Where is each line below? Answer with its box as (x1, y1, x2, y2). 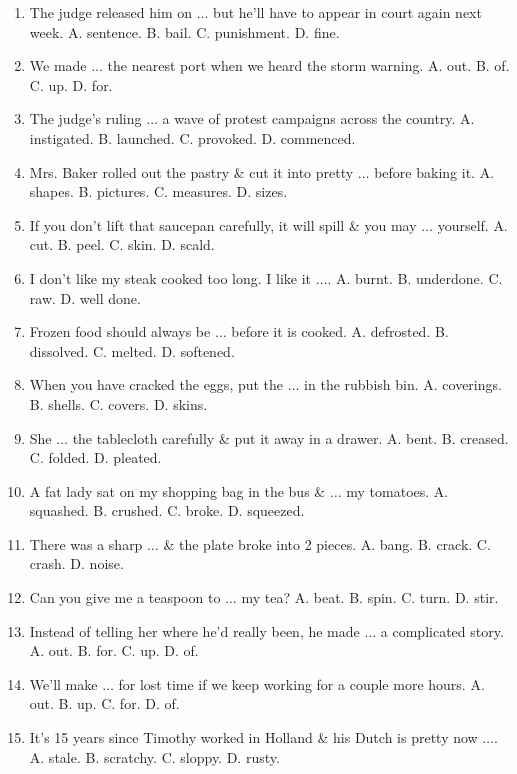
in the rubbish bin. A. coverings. (304, 374, 502, 395)
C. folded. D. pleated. (29, 447, 162, 468)
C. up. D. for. (29, 74, 113, 95)
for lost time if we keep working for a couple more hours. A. (118, 673, 485, 694)
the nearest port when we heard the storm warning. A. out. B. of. (107, 55, 510, 76)
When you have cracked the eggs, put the (29, 374, 284, 395)
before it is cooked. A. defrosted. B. (231, 321, 449, 342)
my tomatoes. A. (346, 480, 449, 501)
